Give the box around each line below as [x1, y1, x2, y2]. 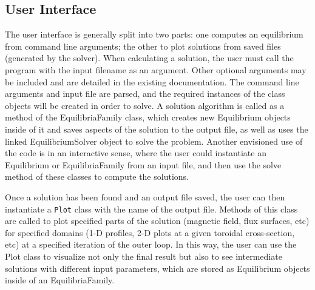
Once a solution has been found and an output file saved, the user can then [5, 190, 285, 203]
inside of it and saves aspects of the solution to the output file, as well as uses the [5, 122, 308, 135]
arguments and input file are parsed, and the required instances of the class [5, 87, 285, 100]
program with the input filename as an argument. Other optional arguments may [5, 63, 307, 76]
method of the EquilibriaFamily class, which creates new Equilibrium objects [5, 111, 291, 124]
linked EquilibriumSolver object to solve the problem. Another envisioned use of [5, 134, 303, 147]
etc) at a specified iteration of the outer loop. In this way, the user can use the [5, 238, 297, 251]
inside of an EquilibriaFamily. [5, 274, 115, 286]
